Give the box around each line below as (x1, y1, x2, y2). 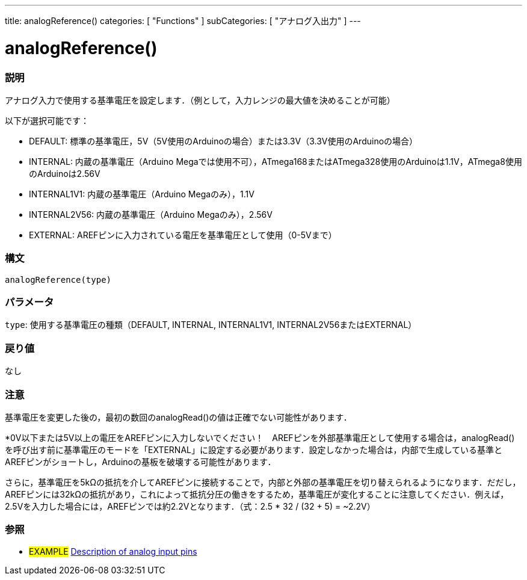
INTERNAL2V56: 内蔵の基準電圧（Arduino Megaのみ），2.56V (29, 209, 273, 220)
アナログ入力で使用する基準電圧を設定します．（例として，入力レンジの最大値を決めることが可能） (5, 94, 395, 105)
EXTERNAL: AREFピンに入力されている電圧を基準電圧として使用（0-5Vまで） (29, 229, 337, 240)
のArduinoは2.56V (29, 168, 100, 179)
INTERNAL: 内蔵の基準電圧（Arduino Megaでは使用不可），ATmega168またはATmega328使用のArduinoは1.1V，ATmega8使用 (29, 156, 522, 167)
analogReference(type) (5, 274, 112, 285)
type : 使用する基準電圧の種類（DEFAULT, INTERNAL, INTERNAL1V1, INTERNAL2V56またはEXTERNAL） (5, 319, 417, 330)
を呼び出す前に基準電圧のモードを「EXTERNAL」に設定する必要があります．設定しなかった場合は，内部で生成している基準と (5, 444, 503, 455)
